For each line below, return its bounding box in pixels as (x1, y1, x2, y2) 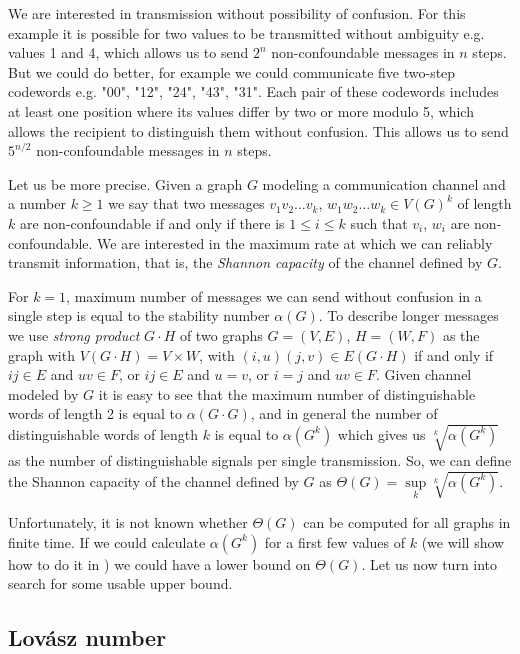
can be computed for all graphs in (303, 512, 511, 533)
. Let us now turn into (361, 553, 498, 574)
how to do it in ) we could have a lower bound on (8, 553, 311, 574)
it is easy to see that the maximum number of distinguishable (98, 383, 476, 404)
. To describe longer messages (318, 305, 499, 326)
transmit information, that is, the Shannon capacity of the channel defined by (8, 252, 483, 273)
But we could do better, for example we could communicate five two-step (8, 61, 456, 82)
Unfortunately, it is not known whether (8, 512, 248, 533)
